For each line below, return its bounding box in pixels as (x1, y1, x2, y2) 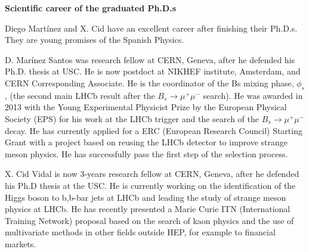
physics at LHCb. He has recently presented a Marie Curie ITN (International (5, 203, 291, 215)
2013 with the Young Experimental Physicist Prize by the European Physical (5, 101, 287, 113)
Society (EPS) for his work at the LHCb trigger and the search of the (5, 112, 259, 125)
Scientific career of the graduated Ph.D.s (5, 2, 177, 14)
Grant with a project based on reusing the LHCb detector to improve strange (5, 136, 288, 148)
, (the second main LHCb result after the (5, 89, 155, 101)
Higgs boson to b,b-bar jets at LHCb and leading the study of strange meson (5, 191, 286, 203)
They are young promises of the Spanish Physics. (5, 33, 184, 46)
